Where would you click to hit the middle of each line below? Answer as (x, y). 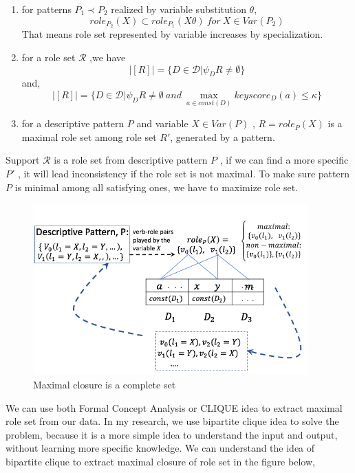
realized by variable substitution (179, 9)
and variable (162, 123)
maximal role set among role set (89, 136)
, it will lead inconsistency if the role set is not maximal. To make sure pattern (184, 174)
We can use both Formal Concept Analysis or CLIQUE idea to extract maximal (174, 407)
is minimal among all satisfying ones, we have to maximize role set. (157, 187)
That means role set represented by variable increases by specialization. (172, 34)
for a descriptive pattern (73, 123)
